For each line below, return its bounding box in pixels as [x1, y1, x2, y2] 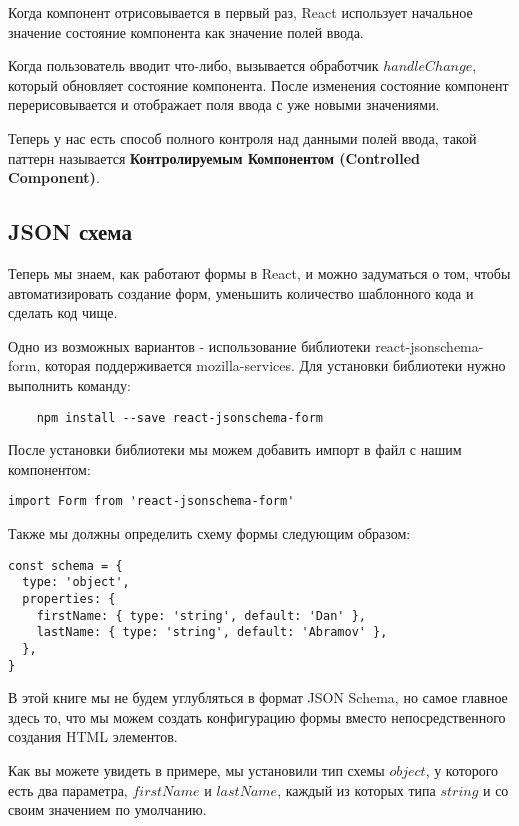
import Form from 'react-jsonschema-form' [8, 494, 295, 509]
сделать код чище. [8, 302, 118, 323]
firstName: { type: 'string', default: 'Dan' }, [36, 608, 366, 623]
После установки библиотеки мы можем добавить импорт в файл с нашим [8, 439, 462, 460]
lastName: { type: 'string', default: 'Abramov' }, [36, 625, 388, 640]
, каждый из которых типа [277, 779, 436, 800]
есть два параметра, [8, 779, 128, 800]
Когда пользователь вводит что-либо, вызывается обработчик [8, 55, 379, 76]
